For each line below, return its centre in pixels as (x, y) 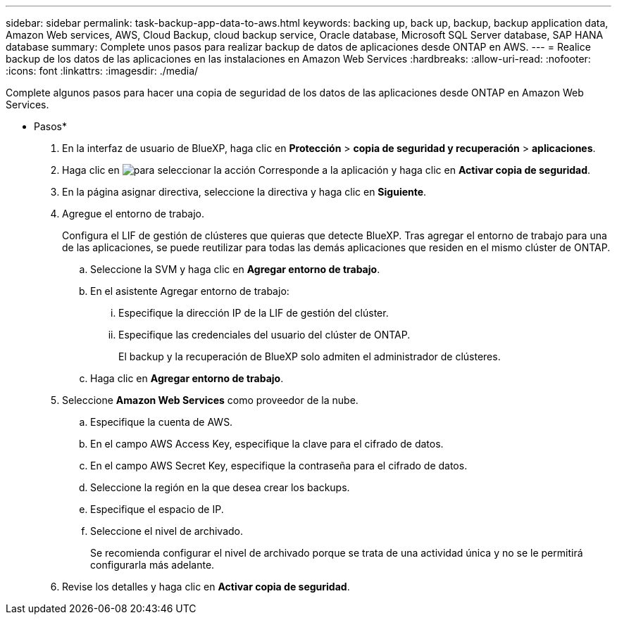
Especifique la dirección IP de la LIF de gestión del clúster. (254, 313)
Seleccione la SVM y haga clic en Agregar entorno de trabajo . (235, 269)
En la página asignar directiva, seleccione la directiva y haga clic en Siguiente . (244, 192)
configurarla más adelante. (152, 565)
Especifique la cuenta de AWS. (162, 422)
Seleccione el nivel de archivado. (167, 531)
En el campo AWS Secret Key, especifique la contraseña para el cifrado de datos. (279, 466)
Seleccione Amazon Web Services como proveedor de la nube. (210, 400)
